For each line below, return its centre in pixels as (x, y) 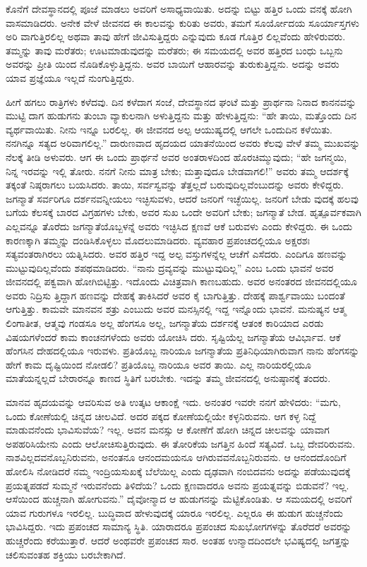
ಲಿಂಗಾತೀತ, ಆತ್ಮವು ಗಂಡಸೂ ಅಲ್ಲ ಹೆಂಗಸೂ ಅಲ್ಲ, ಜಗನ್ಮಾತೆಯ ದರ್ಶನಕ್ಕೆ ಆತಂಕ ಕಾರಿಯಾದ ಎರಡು (165, 323)
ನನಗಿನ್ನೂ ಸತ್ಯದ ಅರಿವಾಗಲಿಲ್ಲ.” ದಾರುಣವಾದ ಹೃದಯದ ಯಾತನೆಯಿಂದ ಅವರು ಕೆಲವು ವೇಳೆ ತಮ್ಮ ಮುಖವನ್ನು (183, 143)
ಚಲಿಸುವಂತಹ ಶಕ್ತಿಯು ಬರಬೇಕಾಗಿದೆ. (66, 554)
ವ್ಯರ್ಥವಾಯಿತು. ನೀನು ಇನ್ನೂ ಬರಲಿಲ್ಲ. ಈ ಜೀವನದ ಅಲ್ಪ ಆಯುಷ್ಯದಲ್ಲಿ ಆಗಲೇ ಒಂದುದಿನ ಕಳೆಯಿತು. (169, 129)
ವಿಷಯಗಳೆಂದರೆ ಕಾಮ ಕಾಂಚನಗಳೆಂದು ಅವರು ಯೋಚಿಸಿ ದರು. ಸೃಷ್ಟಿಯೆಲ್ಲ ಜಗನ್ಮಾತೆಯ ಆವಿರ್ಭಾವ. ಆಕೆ (173, 336)
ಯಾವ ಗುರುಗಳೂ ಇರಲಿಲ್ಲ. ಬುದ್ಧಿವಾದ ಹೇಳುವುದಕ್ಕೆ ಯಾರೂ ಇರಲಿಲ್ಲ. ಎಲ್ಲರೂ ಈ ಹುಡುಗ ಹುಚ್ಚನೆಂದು (174, 512)
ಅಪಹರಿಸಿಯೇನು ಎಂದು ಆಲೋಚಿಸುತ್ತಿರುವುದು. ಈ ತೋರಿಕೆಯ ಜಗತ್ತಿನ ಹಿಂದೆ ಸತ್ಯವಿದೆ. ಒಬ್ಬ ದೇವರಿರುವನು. (181, 443)
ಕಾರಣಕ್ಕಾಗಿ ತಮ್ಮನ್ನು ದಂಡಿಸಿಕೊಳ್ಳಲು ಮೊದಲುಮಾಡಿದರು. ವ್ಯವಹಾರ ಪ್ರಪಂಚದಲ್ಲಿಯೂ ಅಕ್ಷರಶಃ (158, 240)
